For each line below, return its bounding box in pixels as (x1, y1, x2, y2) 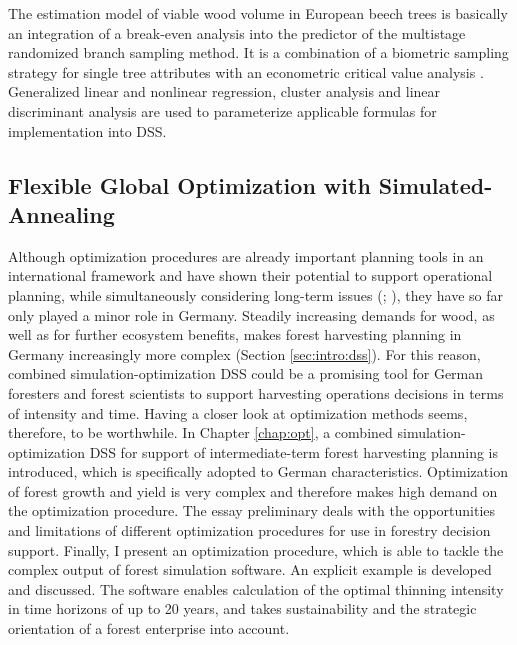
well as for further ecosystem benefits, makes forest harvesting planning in (8, 324, 462, 345)
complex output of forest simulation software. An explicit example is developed (8, 559, 492, 580)
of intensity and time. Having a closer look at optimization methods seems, (8, 402, 468, 423)
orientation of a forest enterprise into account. (8, 618, 290, 639)
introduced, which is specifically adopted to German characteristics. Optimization (8, 461, 508, 482)
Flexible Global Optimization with (8, 169, 371, 200)
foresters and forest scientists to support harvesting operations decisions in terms (8, 382, 504, 403)
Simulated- (378, 169, 493, 200)
